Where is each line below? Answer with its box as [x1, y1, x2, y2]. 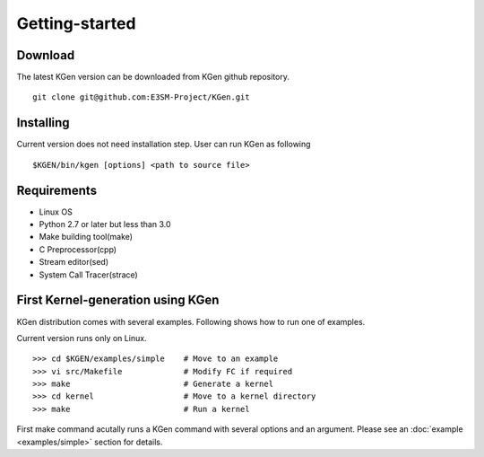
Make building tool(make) [39, 232, 134, 242]
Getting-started [16, 13, 136, 33]
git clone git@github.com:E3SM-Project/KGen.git [32, 92, 250, 102]
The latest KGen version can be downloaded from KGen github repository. [16, 72, 290, 83]
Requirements [16, 182, 98, 198]
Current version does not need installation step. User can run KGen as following [16, 139, 311, 150]
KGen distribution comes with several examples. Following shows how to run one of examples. [16, 316, 366, 327]
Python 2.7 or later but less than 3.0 [39, 219, 171, 230]
